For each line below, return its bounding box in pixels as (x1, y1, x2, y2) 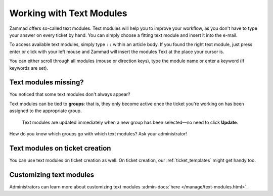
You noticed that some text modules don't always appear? (9, 91, 130, 97)
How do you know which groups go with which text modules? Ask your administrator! (9, 130, 187, 136)
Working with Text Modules (9, 8, 127, 19)
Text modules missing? (9, 78, 84, 87)
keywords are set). (9, 65, 48, 71)
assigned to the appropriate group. (9, 108, 82, 114)
